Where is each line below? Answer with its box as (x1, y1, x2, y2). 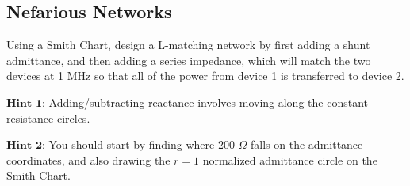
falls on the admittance (251, 136, 363, 153)
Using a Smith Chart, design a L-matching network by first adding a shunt (6, 36, 370, 53)
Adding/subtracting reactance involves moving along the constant (48, 93, 368, 110)
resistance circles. (6, 109, 90, 126)
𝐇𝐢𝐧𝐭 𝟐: (6, 140, 45, 152)
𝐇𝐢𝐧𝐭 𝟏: (6, 97, 45, 109)
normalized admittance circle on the (202, 151, 377, 168)
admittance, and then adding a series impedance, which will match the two (6, 51, 371, 68)
